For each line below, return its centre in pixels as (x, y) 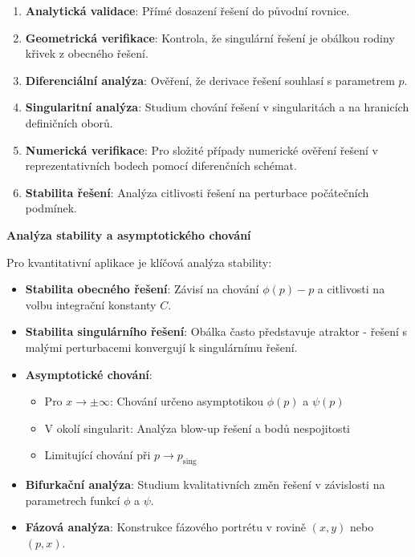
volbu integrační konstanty (91, 304)
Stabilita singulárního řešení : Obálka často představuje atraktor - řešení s (216, 331)
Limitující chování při (98, 455)
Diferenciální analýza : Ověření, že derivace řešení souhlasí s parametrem (210, 80)
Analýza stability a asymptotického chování (129, 234)
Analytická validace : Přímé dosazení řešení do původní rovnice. (187, 10)
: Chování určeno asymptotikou (187, 401)
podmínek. (51, 208)
